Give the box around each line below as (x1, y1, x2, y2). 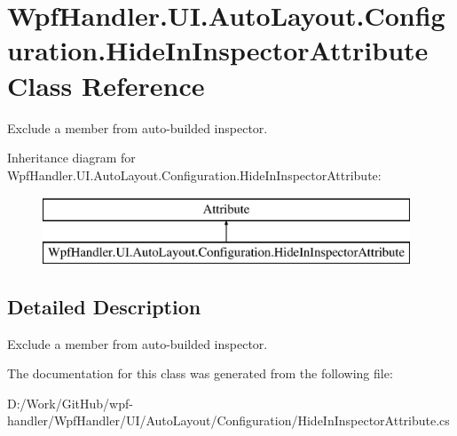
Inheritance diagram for (7, 148, 136, 167)
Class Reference (7, 67, 205, 103)
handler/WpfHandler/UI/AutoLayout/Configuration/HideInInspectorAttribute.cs (7, 411, 450, 430)
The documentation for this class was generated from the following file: (7, 364, 393, 383)
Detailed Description (7, 292, 201, 320)
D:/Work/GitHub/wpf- (7, 393, 133, 412)
